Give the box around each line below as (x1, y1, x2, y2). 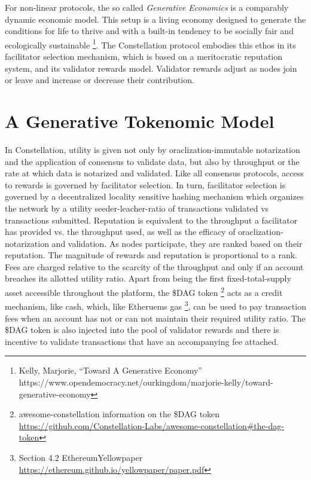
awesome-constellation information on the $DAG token (19, 408, 220, 420)
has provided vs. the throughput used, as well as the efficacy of (5, 225, 236, 238)
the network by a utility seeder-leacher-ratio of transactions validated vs (5, 201, 269, 214)
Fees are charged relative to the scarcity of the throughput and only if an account (5, 260, 304, 273)
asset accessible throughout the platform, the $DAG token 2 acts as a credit (5, 285, 283, 298)
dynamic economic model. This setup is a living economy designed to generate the (5, 13, 306, 25)
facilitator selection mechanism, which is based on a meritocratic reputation (5, 50, 283, 63)
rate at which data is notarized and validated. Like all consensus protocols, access (5, 167, 304, 179)
